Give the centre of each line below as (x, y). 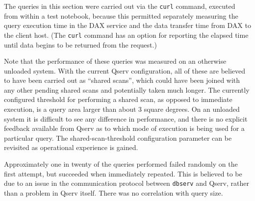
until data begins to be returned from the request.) (80, 44)
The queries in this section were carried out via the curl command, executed (120, 6)
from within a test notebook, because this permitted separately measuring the (121, 15)
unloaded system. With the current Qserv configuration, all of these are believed (125, 70)
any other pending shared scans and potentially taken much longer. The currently (127, 89)
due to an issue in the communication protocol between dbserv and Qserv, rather (127, 183)
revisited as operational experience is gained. (71, 147)
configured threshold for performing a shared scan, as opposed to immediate (118, 99)
